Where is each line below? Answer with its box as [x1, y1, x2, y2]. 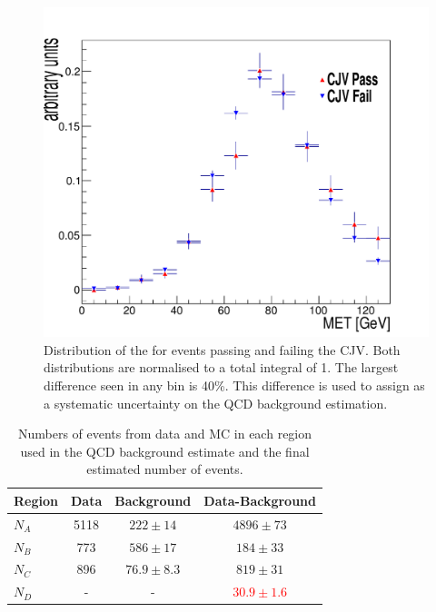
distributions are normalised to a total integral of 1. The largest [44, 358, 399, 377]
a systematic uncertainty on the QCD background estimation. [44, 393, 388, 412]
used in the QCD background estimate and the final [20, 441, 310, 460]
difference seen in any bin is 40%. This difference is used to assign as [44, 375, 425, 394]
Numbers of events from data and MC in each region [17, 424, 312, 443]
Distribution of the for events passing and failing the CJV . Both [44, 340, 401, 359]
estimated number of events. [86, 459, 243, 479]
